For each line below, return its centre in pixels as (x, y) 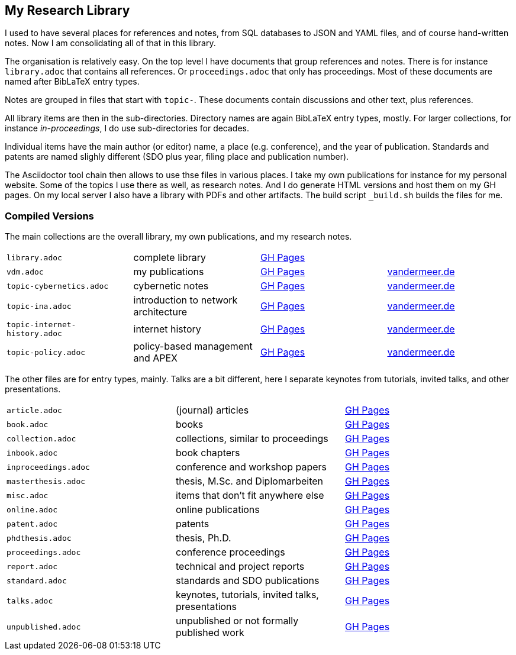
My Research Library (67, 10)
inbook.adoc (32, 453)
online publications (217, 510)
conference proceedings (230, 552)
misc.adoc (28, 495)
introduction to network (186, 300)
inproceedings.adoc (48, 467)
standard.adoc (37, 580)
